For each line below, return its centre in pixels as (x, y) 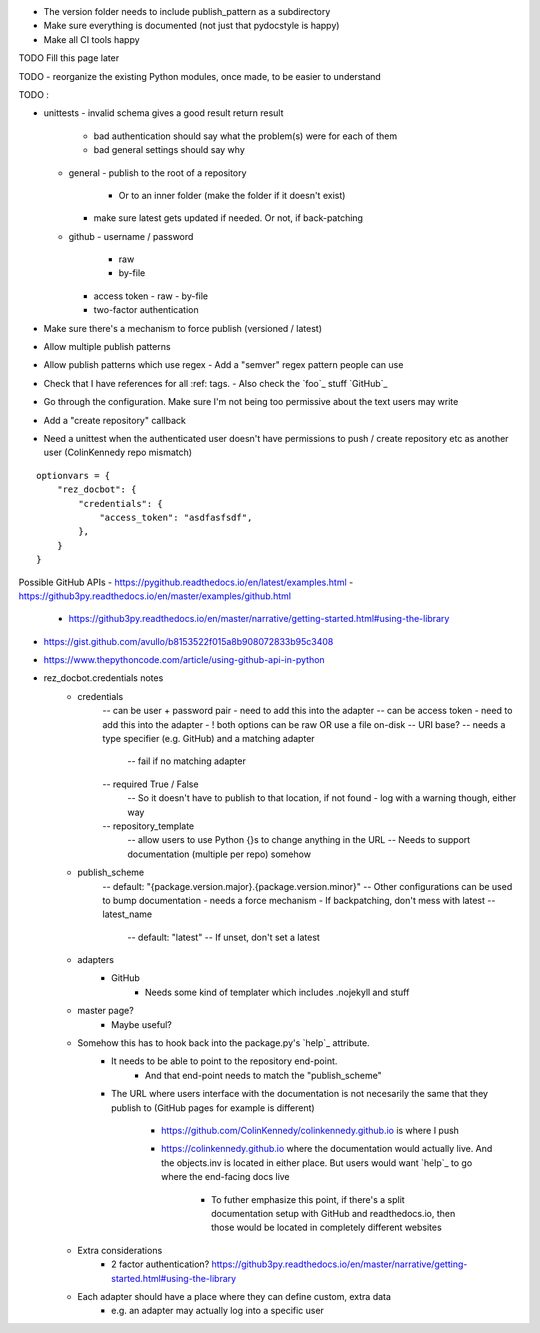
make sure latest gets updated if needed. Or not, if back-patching (228, 218)
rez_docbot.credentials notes (103, 678)
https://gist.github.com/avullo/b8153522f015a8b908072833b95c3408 (188, 641)
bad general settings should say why (169, 150)
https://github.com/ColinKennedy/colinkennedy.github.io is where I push (310, 1130)
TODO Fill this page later (69, 58)
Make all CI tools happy (91, 39)
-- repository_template (148, 826)
